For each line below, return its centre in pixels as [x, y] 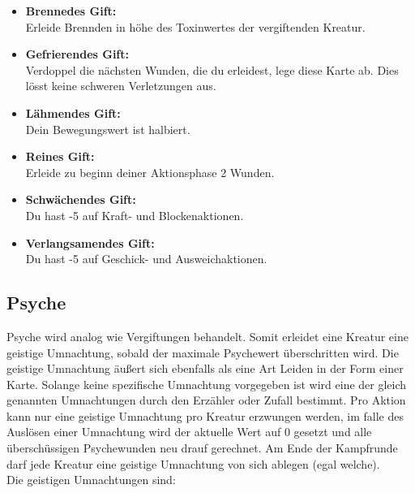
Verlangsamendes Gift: [90, 242]
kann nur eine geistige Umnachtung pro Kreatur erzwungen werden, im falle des [205, 415]
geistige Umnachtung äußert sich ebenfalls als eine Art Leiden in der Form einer [205, 368]
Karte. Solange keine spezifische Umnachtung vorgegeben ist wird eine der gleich [207, 384]
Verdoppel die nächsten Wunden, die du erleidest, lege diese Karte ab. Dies [212, 69]
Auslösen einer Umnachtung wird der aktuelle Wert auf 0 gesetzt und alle [189, 432]
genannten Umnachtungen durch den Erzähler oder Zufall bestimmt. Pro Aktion [206, 400]
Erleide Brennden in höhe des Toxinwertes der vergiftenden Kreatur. [195, 26]
